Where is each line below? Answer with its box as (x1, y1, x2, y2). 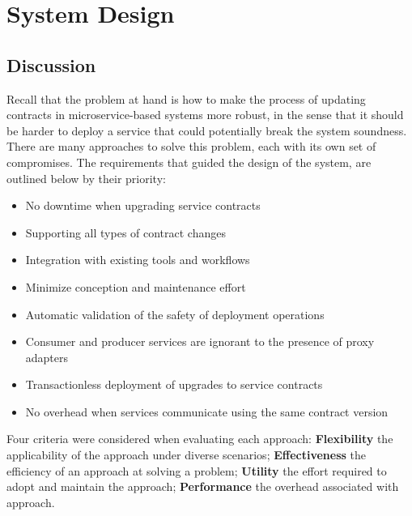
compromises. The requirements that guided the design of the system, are (6, 153, 372, 170)
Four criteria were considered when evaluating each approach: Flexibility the (6, 430, 393, 447)
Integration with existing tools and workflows (25, 251, 250, 268)
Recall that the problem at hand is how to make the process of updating (6, 90, 366, 107)
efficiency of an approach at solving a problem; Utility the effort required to (6, 462, 387, 479)
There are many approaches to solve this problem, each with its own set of (6, 138, 376, 155)
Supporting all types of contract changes (25, 224, 226, 241)
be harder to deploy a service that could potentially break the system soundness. (6, 122, 407, 139)
